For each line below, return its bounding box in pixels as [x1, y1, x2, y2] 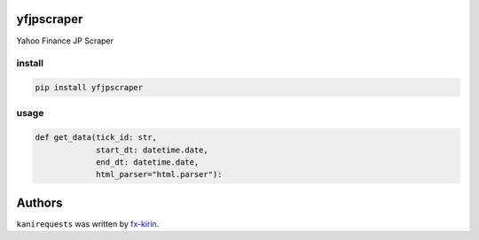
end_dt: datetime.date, [96, 157, 200, 167]
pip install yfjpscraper [35, 82, 144, 93]
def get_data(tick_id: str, [35, 133, 157, 143]
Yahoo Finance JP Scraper [16, 35, 114, 46]
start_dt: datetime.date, [96, 144, 208, 155]
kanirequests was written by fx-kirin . [16, 218, 160, 229]
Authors [16, 195, 63, 210]
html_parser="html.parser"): [96, 169, 223, 180]
